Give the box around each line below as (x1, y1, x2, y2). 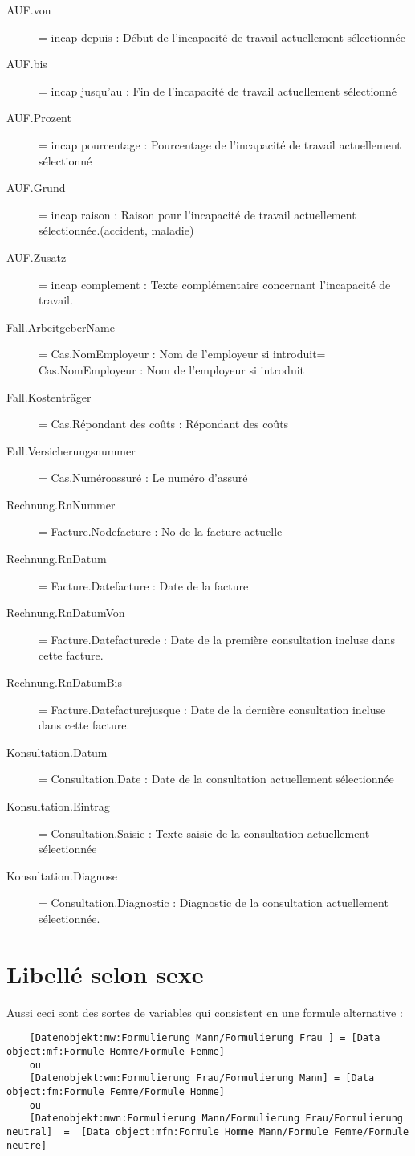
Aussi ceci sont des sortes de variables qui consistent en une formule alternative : (6, 1003, 403, 1020)
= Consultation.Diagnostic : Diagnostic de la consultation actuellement (39, 894, 389, 911)
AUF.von (6, 2, 51, 18)
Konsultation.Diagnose (6, 867, 118, 884)
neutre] (6, 1139, 47, 1151)
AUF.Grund (6, 179, 66, 196)
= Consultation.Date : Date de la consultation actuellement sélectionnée (39, 770, 394, 787)
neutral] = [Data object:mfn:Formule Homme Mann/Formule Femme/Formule (6, 1125, 409, 1138)
